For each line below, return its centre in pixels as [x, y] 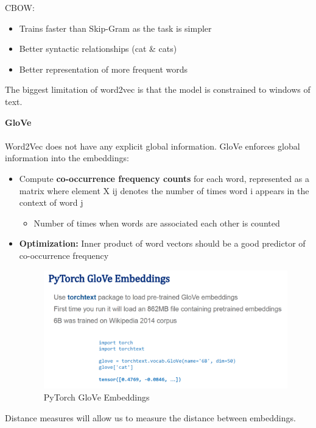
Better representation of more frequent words [104, 69]
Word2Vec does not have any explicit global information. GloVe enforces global [153, 146]
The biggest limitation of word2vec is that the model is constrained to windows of [158, 89]
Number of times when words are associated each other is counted [157, 223]
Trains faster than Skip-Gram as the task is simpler [115, 28]
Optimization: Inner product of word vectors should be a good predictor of [162, 243]
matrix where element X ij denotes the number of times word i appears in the [164, 190]
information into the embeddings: [67, 158]
